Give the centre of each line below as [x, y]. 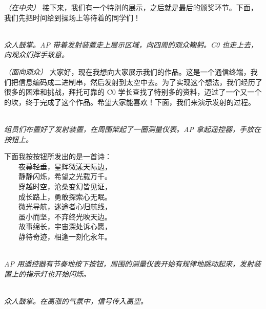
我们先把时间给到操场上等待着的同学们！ [72, 17]
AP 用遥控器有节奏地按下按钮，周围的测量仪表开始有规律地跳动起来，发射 [129, 264]
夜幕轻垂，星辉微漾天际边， [65, 166]
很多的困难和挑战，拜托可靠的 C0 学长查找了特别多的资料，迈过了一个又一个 [133, 92]
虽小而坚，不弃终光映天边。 [65, 216]
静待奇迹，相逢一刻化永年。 [65, 236]
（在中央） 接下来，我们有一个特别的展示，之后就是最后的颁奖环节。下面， [131, 7]
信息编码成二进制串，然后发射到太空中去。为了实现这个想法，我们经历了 [140, 82]
